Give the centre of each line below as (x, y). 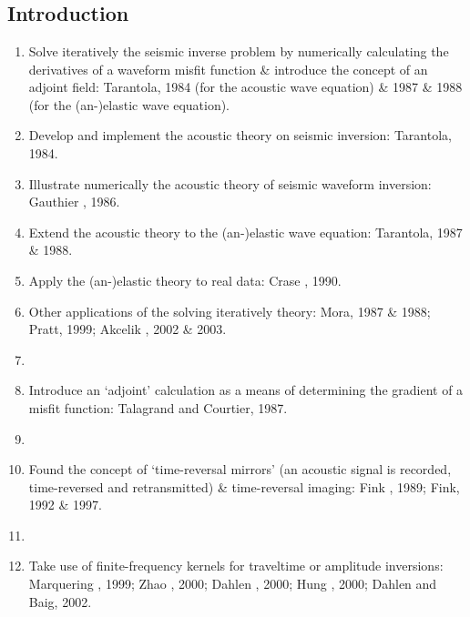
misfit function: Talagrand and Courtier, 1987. (158, 407)
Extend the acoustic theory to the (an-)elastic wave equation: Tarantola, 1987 (245, 232)
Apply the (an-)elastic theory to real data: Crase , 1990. (185, 280)
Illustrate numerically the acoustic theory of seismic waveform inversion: (230, 183)
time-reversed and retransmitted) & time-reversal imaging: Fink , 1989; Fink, (244, 486)
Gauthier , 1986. (74, 202)
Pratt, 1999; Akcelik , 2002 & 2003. (128, 329)
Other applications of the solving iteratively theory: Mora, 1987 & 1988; (230, 311)
